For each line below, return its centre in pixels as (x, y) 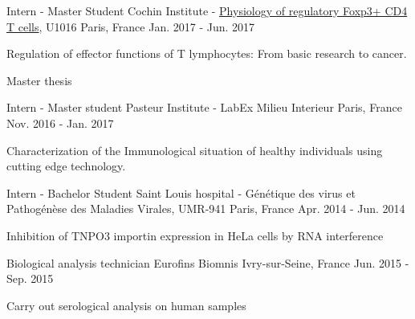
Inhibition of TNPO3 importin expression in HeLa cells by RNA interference (195, 235)
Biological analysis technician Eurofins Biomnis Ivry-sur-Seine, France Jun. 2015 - (208, 262)
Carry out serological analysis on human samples (126, 305)
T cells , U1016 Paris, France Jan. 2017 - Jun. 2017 (131, 26)
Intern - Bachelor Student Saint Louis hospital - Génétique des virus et (181, 192)
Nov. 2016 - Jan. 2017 (60, 123)
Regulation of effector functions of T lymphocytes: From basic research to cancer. (207, 53)
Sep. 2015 (30, 278)
